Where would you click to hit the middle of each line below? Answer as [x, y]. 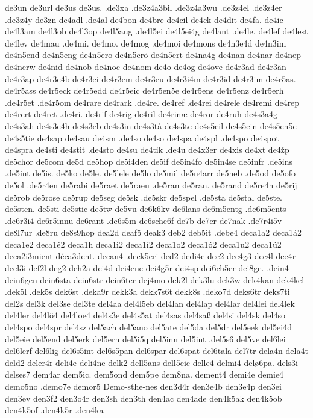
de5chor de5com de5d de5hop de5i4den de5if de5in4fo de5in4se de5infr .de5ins [149, 161]
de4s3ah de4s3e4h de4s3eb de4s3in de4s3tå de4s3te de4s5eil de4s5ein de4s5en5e [151, 125]
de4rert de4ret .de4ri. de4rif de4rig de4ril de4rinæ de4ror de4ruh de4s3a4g [141, 114]
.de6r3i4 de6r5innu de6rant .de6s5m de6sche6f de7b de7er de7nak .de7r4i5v [144, 220]
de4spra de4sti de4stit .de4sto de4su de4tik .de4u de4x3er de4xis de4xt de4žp [147, 150]
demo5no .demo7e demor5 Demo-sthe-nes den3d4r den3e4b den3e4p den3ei [143, 386]
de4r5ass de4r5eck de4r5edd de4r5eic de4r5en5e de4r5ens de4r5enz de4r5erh [144, 90]
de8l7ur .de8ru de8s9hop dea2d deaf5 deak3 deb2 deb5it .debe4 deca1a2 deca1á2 [153, 232]
